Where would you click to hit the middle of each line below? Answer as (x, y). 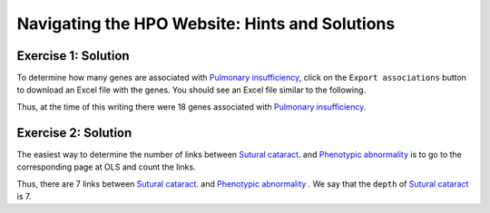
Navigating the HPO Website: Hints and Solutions (206, 24)
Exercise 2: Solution (74, 133)
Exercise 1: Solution (73, 56)
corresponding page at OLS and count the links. (106, 167)
